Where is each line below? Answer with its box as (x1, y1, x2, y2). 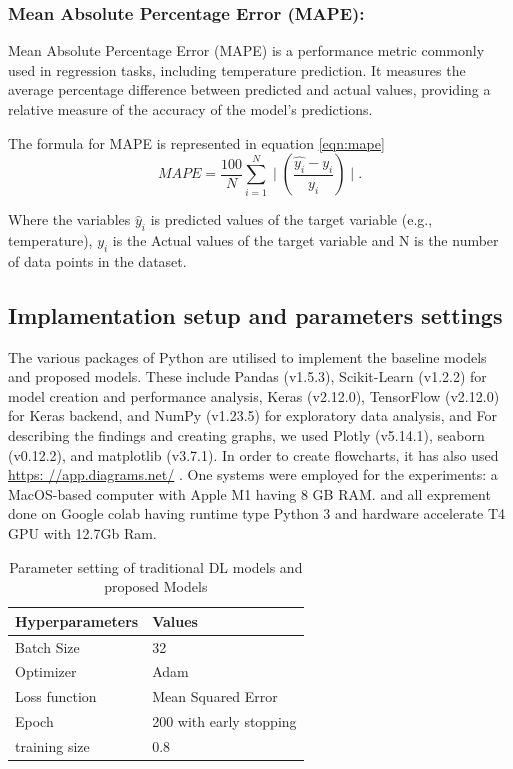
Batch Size (15, 636, 80, 657)
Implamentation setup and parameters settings (8, 299, 503, 330)
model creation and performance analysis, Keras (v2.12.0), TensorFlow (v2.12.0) (8, 385, 500, 406)
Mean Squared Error (152, 686, 278, 707)
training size (15, 735, 90, 756)
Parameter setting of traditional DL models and (9, 556, 303, 577)
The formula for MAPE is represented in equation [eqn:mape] (8, 132, 385, 153)
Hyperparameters (15, 610, 139, 631)
